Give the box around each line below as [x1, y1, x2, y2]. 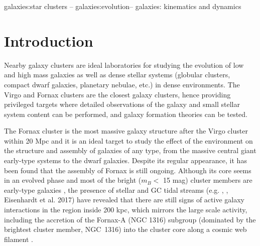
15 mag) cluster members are [163, 175, 252, 185]
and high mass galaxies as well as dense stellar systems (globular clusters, [4, 69, 230, 80]
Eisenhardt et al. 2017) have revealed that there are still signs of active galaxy [4, 194, 244, 205]
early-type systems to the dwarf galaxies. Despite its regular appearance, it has [4, 155, 247, 166]
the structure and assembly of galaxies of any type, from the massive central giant [4, 145, 256, 156]
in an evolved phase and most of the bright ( [4, 175, 142, 185]
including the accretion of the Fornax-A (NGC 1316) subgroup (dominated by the [4, 214, 256, 224]
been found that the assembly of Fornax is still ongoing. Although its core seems [4, 165, 251, 175]
